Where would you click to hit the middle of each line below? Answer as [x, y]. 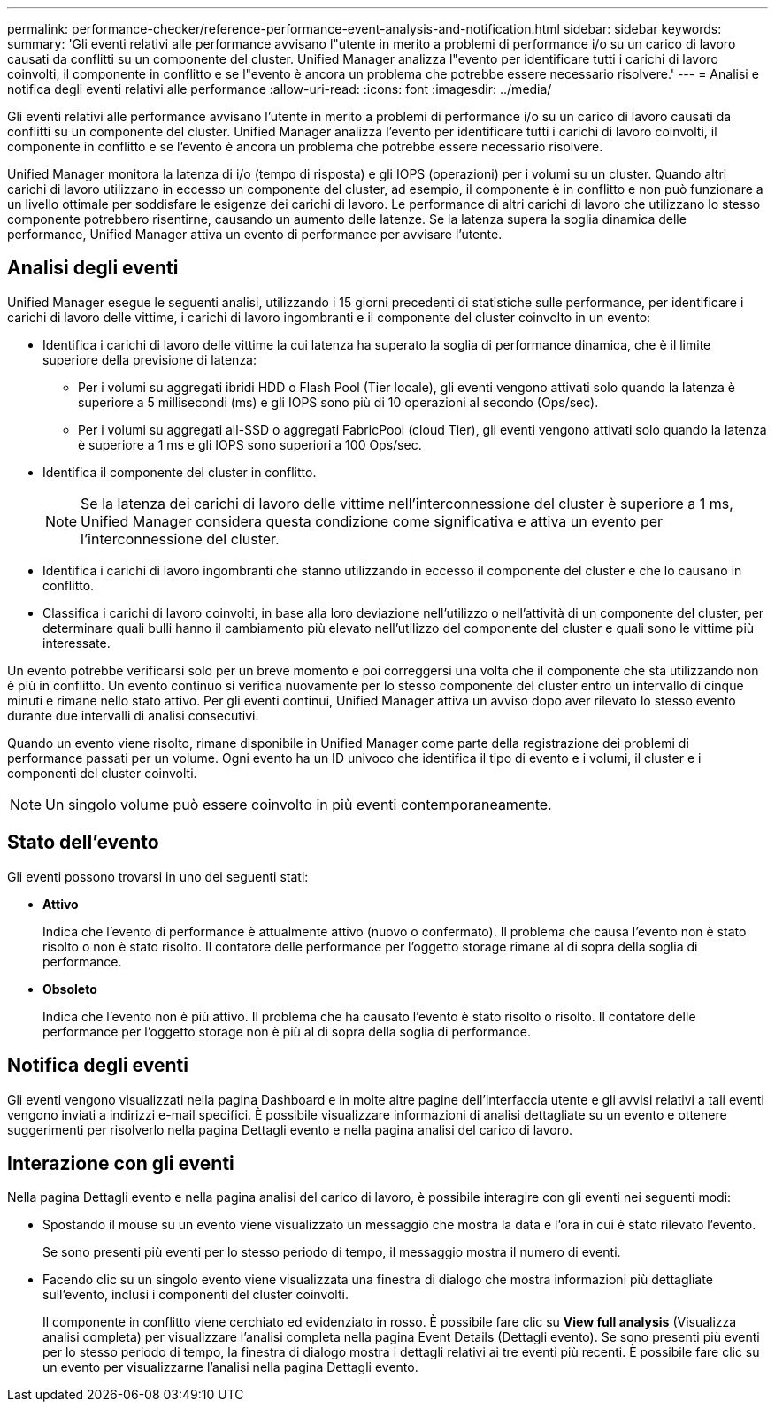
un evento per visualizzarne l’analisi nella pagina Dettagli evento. [230, 1367]
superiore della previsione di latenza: [150, 359]
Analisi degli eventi [93, 268]
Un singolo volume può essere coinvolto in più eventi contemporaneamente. [299, 804]
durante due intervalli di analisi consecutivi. [133, 715]
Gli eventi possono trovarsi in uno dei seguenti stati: [158, 876]
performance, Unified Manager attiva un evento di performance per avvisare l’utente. [255, 234]
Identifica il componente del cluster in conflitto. [180, 472]
